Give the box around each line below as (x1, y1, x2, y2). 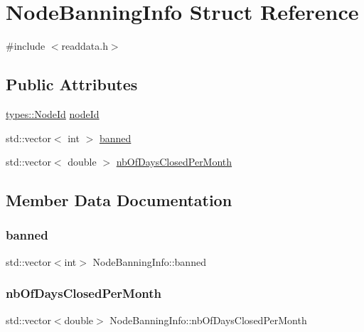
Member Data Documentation (6, 189, 232, 211)
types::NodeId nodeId (6, 106, 100, 121)
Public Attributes (6, 73, 138, 95)
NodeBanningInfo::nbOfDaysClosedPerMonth (109, 312, 307, 327)
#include (6, 38, 45, 53)
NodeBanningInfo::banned (92, 254, 206, 269)
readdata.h (61, 38, 108, 53)
